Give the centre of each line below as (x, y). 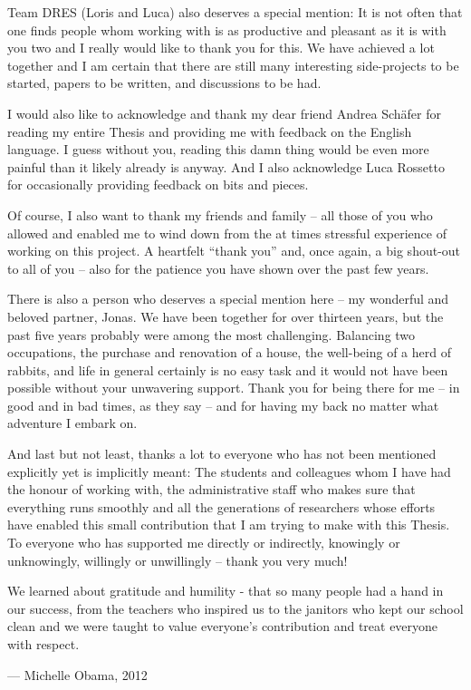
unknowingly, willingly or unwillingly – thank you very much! (178, 560)
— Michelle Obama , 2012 (77, 674)
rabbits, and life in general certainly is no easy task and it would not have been (228, 369)
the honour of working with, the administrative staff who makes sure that (211, 489)
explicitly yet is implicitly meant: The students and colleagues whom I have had (229, 471)
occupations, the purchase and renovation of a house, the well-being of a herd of (229, 352)
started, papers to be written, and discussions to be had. (164, 83)
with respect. (43, 644)
